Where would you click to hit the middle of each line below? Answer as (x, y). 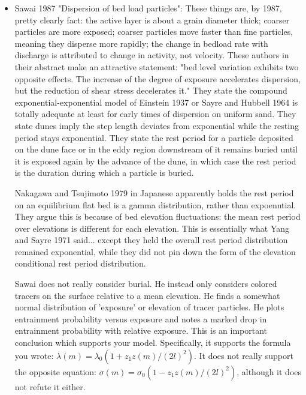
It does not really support (246, 355)
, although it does (269, 371)
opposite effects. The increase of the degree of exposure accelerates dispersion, (157, 78)
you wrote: (34, 355)
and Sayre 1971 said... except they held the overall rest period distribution (151, 240)
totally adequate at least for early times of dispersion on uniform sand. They (155, 114)
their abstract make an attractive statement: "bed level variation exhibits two (157, 66)
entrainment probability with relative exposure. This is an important (141, 330)
